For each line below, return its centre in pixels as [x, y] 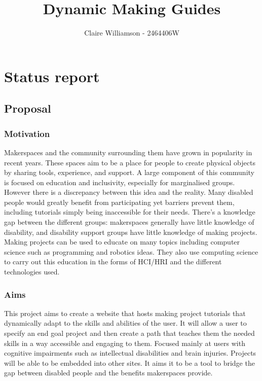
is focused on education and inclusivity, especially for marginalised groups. [120, 182]
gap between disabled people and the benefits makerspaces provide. [108, 373]
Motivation [27, 133]
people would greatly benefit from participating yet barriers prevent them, [119, 202]
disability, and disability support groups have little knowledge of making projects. [131, 232]
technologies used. [32, 272]
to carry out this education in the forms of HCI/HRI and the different [113, 262]
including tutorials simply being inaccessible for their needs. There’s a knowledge [130, 212]
